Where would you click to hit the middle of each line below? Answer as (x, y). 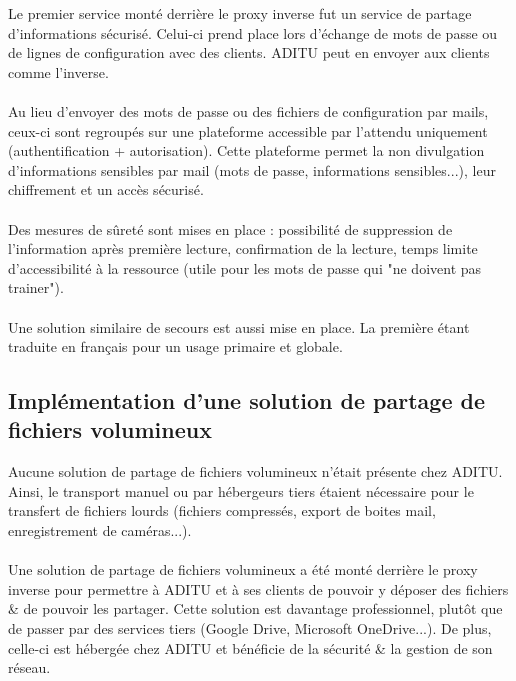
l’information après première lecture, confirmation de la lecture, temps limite (243, 248)
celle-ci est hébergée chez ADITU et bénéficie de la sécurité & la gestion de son (250, 647)
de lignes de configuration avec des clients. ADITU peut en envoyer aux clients (249, 52)
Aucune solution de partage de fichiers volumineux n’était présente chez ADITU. (255, 471)
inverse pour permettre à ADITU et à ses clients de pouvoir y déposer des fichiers (258, 588)
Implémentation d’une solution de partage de (246, 400)
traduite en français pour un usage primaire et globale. (175, 346)
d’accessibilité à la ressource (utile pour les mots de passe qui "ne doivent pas (245, 267)
